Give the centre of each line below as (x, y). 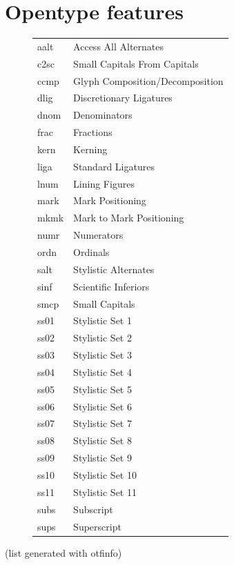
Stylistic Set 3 (103, 355)
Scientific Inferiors (111, 286)
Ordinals (91, 252)
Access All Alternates (119, 46)
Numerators (98, 235)
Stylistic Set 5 (103, 389)
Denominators (103, 115)
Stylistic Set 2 (103, 338)
